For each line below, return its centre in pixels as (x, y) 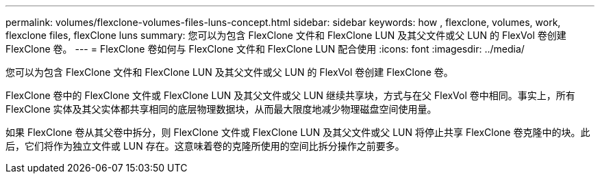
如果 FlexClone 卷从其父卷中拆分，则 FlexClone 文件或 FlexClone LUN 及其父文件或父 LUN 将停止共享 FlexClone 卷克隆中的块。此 (298, 132)
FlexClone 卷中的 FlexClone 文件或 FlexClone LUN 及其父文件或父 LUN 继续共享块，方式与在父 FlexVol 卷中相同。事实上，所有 (290, 95)
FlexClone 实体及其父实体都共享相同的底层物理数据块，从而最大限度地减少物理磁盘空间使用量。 (221, 109)
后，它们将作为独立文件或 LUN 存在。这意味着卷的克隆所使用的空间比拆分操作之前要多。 (205, 146)
